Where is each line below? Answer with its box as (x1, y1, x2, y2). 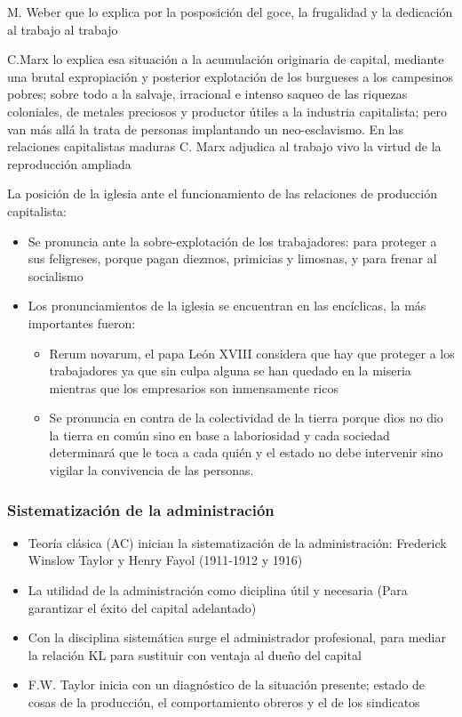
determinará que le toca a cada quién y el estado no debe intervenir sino (49, 443, 443, 462)
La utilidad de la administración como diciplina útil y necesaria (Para (28, 581, 408, 600)
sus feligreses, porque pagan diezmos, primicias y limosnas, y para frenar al (28, 249, 437, 268)
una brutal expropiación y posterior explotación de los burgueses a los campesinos (7, 67, 454, 85)
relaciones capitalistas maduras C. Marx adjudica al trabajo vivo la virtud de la (7, 137, 442, 156)
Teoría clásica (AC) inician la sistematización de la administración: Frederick (28, 533, 447, 552)
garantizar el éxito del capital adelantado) (28, 598, 257, 616)
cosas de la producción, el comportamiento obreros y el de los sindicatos (28, 693, 420, 712)
